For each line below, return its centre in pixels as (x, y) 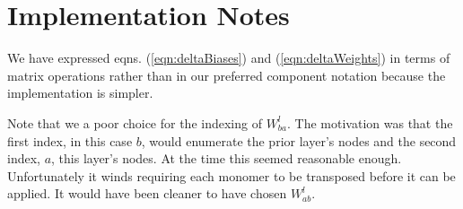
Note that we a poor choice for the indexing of (135, 122)
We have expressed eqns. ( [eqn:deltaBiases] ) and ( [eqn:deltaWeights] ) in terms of (229, 58)
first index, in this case (70, 140)
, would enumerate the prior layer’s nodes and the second (299, 140)
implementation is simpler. (80, 93)
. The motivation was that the (370, 122)
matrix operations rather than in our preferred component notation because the (227, 75)
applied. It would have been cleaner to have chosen (147, 193)
